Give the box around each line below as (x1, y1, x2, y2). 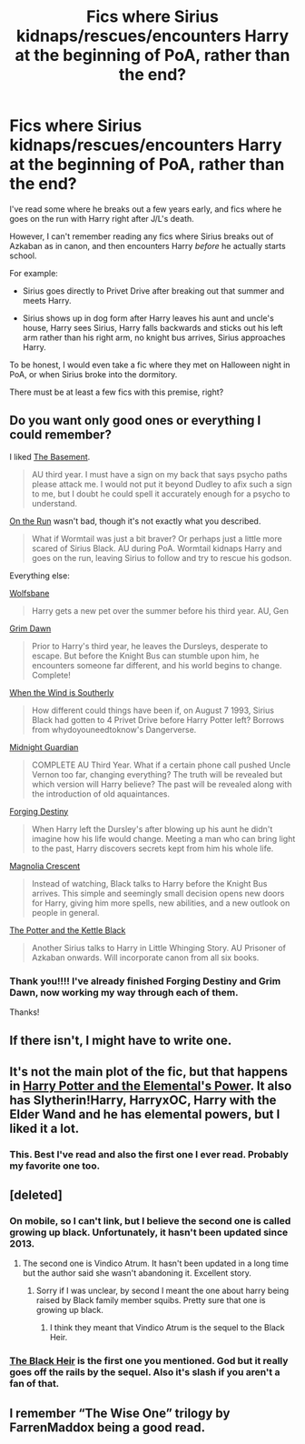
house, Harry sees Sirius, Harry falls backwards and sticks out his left (22, 322, 283, 333)
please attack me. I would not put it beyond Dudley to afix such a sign (31, 478, 292, 489)
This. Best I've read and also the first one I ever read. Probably (9, 1148, 289, 1160)
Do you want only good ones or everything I (9, 413, 261, 428)
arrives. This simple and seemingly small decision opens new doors (31, 887, 285, 898)
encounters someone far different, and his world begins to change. (31, 659, 282, 670)
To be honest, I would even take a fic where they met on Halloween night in (9, 359, 290, 370)
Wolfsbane (9, 587, 50, 598)
